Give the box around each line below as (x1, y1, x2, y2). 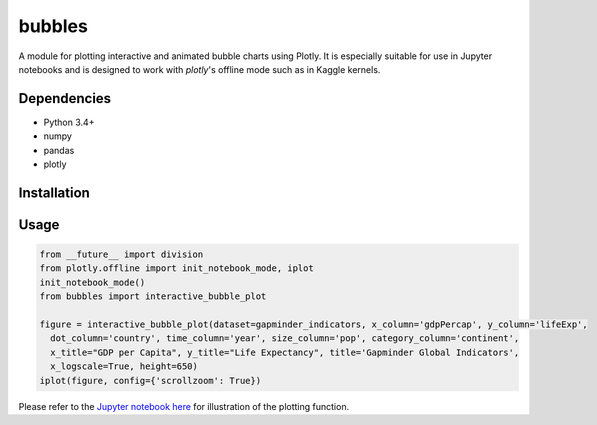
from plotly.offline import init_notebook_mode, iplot (39, 263, 314, 274)
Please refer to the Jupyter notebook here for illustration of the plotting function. (18, 400, 350, 412)
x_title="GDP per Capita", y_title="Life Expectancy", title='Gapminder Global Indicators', (50, 346, 520, 358)
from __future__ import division (39, 249, 204, 260)
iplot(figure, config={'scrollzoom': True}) (39, 375, 262, 386)
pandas (43, 144, 75, 156)
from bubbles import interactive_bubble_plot (39, 291, 267, 302)
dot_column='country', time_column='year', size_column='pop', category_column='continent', (50, 333, 520, 344)
